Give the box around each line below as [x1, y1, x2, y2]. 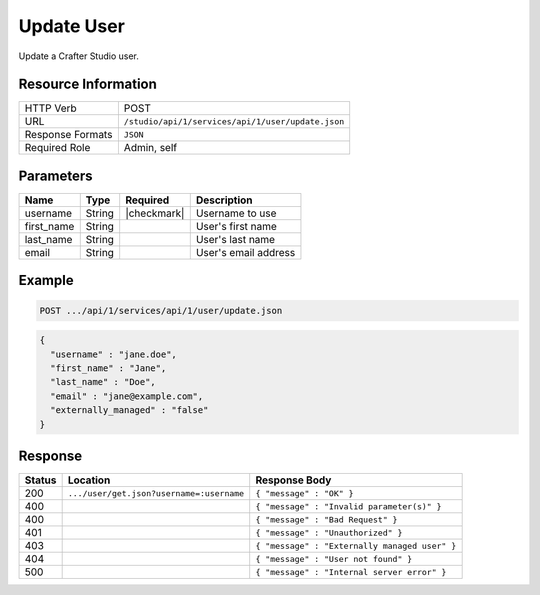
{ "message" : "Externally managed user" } [255, 540, 457, 551]
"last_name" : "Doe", [50, 376, 157, 388]
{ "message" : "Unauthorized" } [255, 527, 403, 538]
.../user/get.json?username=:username [67, 488, 245, 499]
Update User [18, 15, 125, 37]
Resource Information [18, 76, 157, 93]
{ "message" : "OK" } [255, 488, 354, 499]
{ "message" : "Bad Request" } [255, 514, 398, 525]
